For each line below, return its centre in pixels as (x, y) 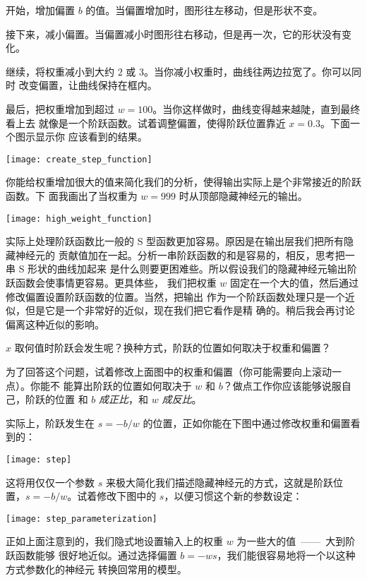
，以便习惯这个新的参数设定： (233, 496)
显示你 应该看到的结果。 (91, 137)
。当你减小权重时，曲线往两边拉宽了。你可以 (248, 71)
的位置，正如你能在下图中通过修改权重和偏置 (247, 423)
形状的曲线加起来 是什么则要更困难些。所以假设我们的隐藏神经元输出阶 (192, 269)
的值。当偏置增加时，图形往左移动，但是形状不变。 (204, 10)
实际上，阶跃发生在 (50, 423)
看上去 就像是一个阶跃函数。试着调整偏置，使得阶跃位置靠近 (146, 122)
